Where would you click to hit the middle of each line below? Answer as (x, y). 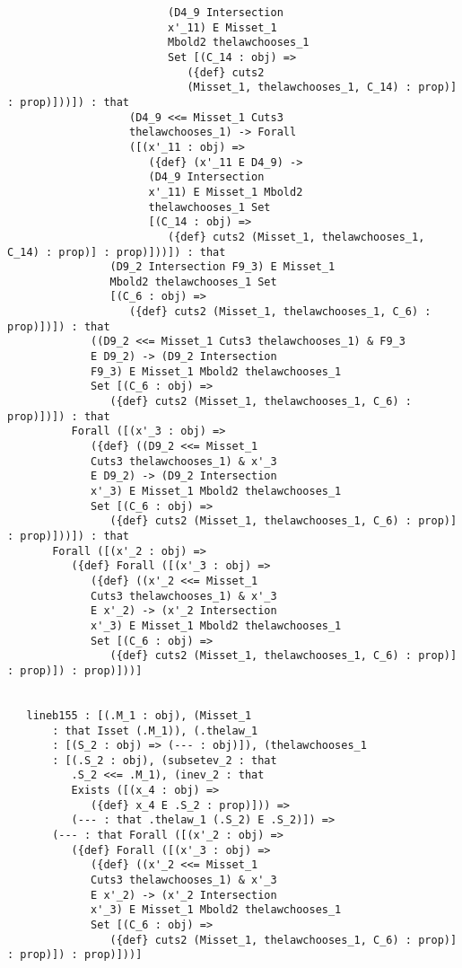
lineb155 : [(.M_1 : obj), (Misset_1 (139, 715)
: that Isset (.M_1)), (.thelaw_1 (155, 730)
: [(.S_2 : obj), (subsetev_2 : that (165, 760)
